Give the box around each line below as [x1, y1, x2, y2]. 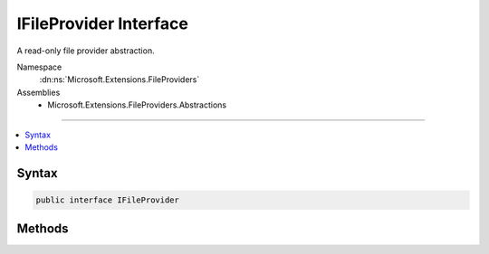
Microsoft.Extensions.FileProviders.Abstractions [47, 99, 226, 110]
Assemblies [16, 87, 61, 98]
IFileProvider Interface [16, 14, 189, 33]
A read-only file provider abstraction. [16, 45, 155, 56]
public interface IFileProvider [35, 194, 180, 205]
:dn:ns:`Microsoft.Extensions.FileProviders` [39, 74, 200, 85]
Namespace [16, 61, 62, 72]
